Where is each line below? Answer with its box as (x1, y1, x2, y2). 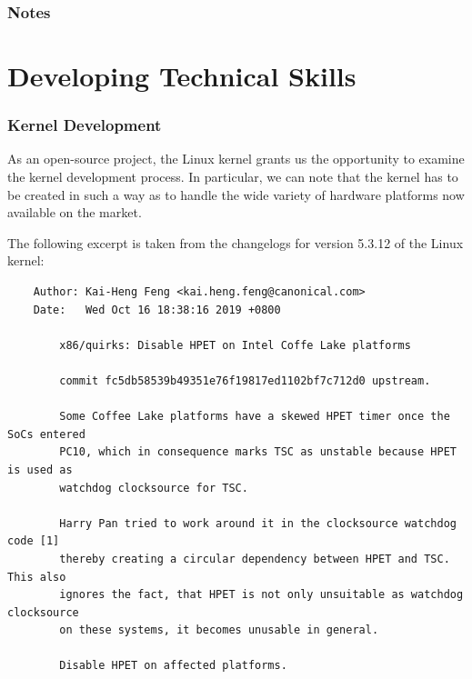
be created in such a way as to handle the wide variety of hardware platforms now (7, 185, 465, 204)
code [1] (7, 534, 60, 548)
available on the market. (7, 203, 142, 222)
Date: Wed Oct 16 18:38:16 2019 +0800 (33, 303, 281, 316)
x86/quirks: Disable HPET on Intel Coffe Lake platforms (59, 338, 411, 352)
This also (7, 570, 66, 584)
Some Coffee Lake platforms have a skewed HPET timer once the (59, 410, 450, 424)
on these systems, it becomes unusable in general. (59, 624, 379, 637)
